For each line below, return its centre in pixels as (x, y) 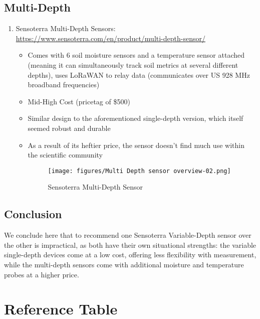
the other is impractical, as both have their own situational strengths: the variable (130, 245)
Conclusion (33, 214)
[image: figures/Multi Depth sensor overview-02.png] (139, 171)
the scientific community (65, 155)
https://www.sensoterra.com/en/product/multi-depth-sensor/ (110, 38)
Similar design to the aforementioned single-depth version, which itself (136, 118)
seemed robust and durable (69, 128)
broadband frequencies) (64, 85)
